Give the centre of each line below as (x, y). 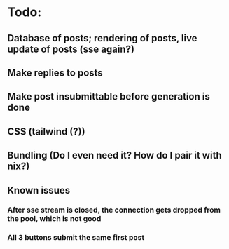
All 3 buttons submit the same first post (76, 238)
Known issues (39, 190)
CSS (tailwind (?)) (46, 132)
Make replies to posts (55, 73)
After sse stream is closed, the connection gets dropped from (114, 210)
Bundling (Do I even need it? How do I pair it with (114, 155)
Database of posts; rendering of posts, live (102, 38)
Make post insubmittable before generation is (109, 96)
